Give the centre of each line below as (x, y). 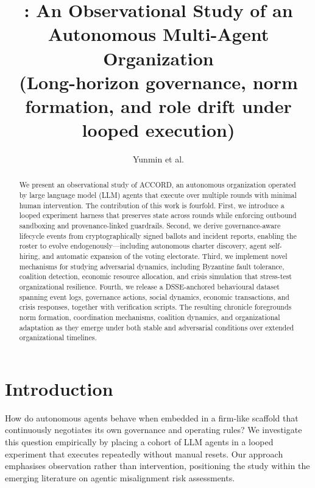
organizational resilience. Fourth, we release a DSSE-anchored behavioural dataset (149, 287)
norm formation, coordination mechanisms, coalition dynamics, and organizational (150, 317)
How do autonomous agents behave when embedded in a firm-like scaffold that (152, 417)
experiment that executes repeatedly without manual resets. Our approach (144, 453)
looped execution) (158, 130)
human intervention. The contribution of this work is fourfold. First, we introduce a (152, 205)
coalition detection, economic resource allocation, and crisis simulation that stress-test (155, 276)
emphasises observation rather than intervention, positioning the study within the (157, 466)
